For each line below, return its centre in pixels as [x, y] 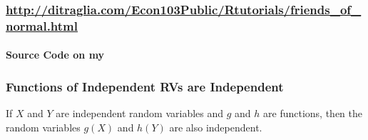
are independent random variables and [140, 113]
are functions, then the [313, 113]
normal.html [42, 25]
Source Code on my [55, 55]
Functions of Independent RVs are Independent [145, 86]
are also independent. [216, 127]
